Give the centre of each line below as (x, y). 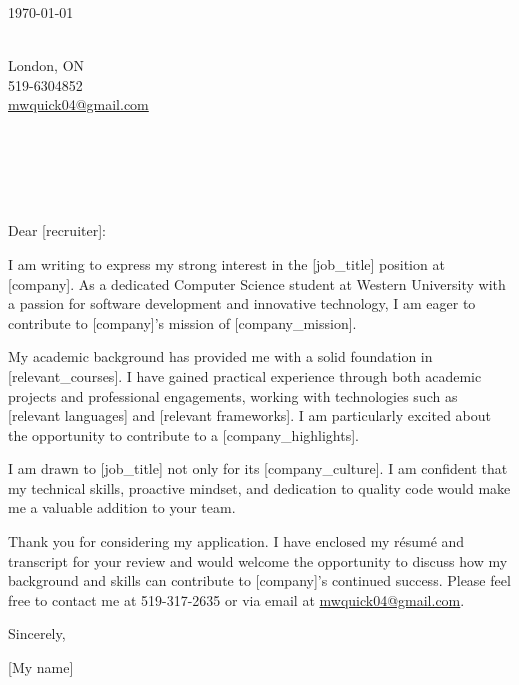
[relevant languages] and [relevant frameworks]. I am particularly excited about (250, 415)
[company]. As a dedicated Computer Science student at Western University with (257, 283)
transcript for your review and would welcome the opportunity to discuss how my (258, 560)
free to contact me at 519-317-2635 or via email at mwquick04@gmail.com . (236, 599)
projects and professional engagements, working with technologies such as (233, 395)
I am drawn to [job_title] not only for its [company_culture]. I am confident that (258, 468)
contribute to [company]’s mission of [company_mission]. (182, 322)
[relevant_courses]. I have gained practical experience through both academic (245, 375)
